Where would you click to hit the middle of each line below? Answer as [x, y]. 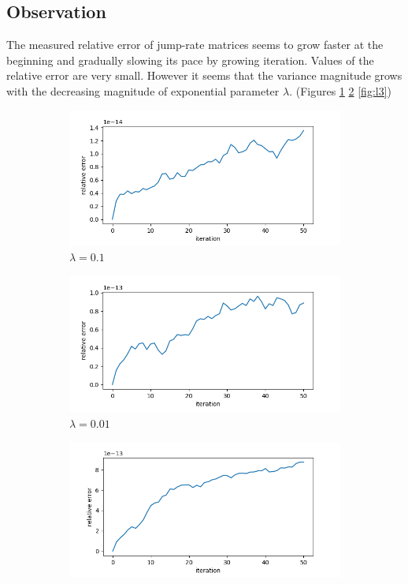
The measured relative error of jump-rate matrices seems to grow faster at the [195, 45]
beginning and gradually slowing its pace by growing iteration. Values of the [190, 60]
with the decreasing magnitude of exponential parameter [143, 90]
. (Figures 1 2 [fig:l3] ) [341, 90]
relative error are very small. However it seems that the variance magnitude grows [204, 75]
